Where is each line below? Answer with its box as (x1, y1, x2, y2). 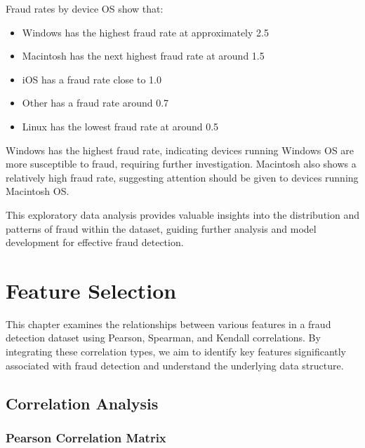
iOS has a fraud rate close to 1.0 (22, 72, 161, 86)
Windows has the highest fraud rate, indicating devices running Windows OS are (6, 142, 354, 157)
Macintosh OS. (6, 184, 69, 198)
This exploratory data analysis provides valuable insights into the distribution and (6, 207, 359, 222)
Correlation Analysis (6, 392, 159, 414)
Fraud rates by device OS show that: (6, 1, 164, 15)
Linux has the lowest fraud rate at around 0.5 (22, 118, 219, 133)
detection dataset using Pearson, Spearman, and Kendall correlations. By (6, 330, 321, 345)
